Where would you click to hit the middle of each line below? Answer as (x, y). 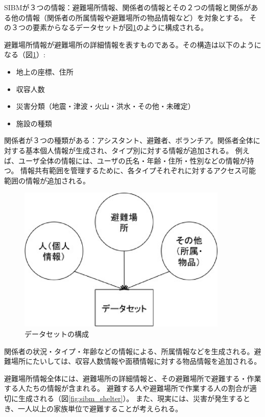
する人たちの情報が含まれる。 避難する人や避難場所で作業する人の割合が (127, 388)
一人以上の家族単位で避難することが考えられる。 (100, 408)
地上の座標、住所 (45, 71)
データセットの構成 (57, 333)
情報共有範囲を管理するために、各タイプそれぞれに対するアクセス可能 (138, 170)
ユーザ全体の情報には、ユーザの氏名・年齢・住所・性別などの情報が (132, 160)
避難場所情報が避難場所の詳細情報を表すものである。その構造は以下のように (133, 44)
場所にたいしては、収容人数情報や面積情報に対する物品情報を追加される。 (136, 361)
